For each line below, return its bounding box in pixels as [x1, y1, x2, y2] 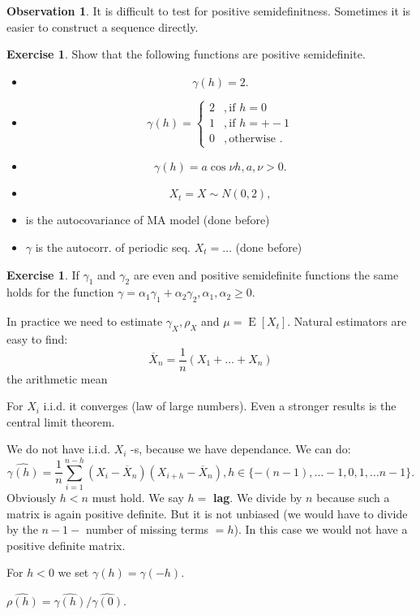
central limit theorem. [6, 413, 115, 430]
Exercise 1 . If [6, 266, 79, 283]
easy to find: [6, 330, 68, 347]
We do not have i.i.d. [6, 440, 110, 457]
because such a [316, 489, 390, 506]
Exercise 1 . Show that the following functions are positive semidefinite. [6, 45, 366, 63]
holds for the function [6, 284, 114, 301]
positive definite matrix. [6, 536, 126, 553]
